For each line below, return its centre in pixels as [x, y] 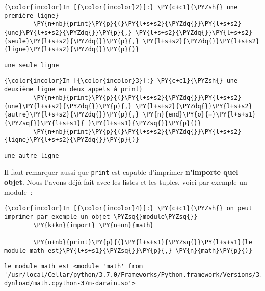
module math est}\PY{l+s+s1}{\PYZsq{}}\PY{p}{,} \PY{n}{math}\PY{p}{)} [128, 251]
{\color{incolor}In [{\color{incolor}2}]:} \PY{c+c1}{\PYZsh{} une [121, 7]
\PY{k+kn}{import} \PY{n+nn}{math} [94, 225]
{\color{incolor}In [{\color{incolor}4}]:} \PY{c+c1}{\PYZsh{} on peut [128, 208]
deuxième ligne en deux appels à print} [74, 89]
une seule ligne [32, 65]
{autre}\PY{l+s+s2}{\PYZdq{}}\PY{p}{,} [72, 115]
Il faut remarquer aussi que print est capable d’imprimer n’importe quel [121, 172]
